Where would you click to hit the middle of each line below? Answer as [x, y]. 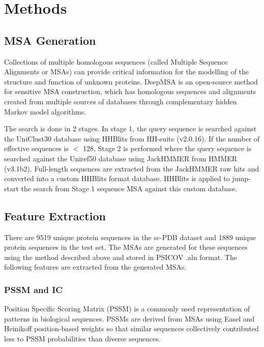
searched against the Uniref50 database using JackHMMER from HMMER [121, 158]
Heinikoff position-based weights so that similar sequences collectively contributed [131, 328]
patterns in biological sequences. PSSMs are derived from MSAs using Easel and [129, 318]
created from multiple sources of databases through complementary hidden [121, 101]
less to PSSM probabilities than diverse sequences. [82, 338]
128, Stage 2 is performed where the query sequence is [167, 148]
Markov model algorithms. [45, 111]
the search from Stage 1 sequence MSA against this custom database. [129, 188]
